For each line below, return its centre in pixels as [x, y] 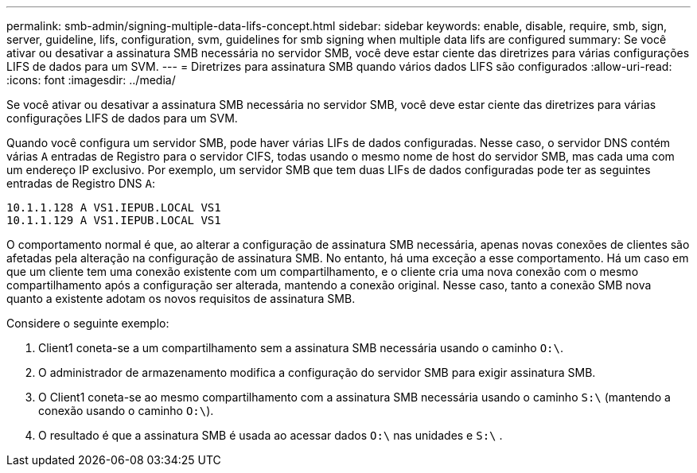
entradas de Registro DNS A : [81, 183]
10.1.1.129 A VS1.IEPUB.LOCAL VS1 [114, 220]
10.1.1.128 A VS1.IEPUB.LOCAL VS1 [114, 207]
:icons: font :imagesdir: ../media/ [91, 80]
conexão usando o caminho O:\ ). [126, 411]
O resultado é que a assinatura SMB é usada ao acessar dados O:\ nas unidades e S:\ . [271, 435]
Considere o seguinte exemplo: [88, 323]
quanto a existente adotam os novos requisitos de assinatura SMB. [181, 299]
